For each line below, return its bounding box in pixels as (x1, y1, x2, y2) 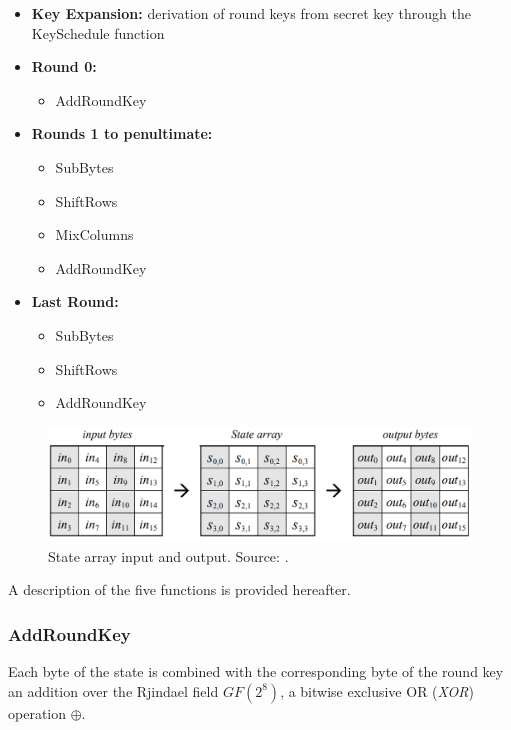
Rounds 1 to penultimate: (31, 123, 213, 144)
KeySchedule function (31, 22, 165, 43)
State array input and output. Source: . (48, 545, 289, 566)
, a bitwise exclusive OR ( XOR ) (280, 680, 474, 701)
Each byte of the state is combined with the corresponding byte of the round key (8, 661, 504, 682)
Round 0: (31, 56, 97, 77)
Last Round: (31, 291, 119, 312)
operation (8, 702, 67, 723)
